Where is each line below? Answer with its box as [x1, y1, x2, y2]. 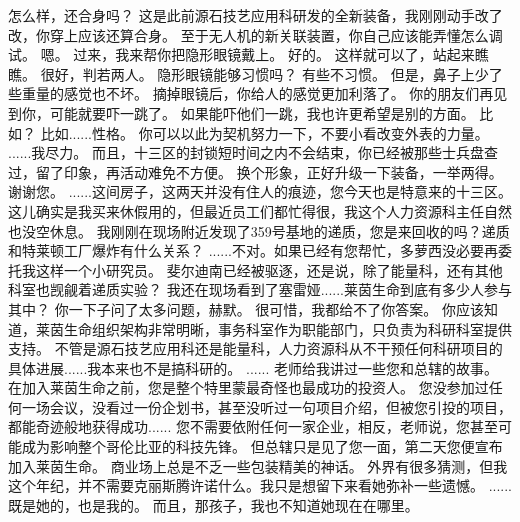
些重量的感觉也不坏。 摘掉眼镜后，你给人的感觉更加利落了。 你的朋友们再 [8, 83, 494, 104]
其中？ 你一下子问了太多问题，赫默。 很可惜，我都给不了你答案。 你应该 [8, 298, 484, 319]
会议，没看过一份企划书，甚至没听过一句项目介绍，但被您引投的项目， [49, 396, 512, 417]
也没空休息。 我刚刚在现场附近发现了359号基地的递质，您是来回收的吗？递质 [8, 220, 510, 241]
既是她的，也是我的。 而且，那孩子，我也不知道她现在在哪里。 [8, 494, 419, 515]
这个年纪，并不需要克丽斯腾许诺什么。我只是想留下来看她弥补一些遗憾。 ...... [8, 475, 513, 496]
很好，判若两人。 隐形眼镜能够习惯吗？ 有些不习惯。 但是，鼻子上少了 [40, 63, 503, 84]
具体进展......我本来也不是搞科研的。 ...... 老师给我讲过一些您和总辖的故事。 [8, 357, 499, 378]
